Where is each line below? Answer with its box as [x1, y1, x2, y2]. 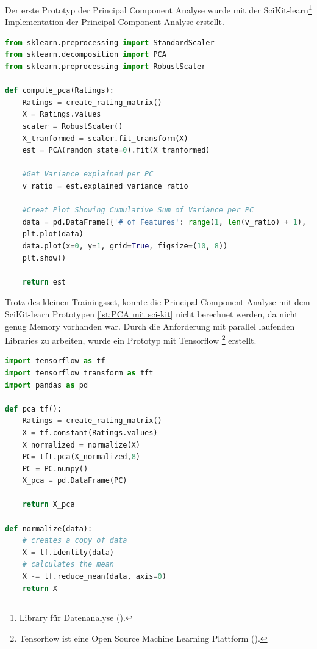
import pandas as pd [5, 380, 88, 390]
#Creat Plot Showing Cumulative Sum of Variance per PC [22, 206, 254, 215]
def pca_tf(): [5, 404, 62, 413]
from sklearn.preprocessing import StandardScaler [5, 38, 215, 47]
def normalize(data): [5, 524, 93, 533]
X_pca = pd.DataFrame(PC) [22, 476, 127, 485]
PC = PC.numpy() [22, 464, 88, 473]
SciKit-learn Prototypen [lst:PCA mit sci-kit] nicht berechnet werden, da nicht [5, 307, 298, 320]
